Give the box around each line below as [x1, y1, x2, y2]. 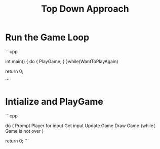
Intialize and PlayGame [5, 96, 104, 107]
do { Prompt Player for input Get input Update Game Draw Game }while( [5, 123, 155, 129]
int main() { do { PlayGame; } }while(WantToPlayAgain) [5, 58, 118, 64]
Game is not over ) [5, 128, 44, 134]
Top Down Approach [41, 3, 129, 15]
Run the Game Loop [5, 32, 90, 43]
